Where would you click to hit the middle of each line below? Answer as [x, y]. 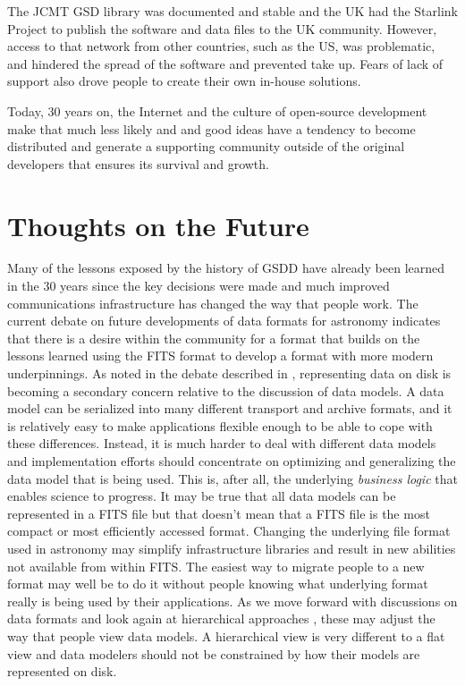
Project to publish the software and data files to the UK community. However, [222, 28]
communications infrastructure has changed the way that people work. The [213, 303]
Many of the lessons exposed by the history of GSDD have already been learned [226, 268]
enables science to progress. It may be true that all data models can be [202, 496]
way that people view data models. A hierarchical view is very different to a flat [226, 635]
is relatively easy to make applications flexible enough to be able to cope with [220, 425]
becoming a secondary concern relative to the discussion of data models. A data [226, 390]
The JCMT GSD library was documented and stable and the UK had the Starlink [233, 11]
